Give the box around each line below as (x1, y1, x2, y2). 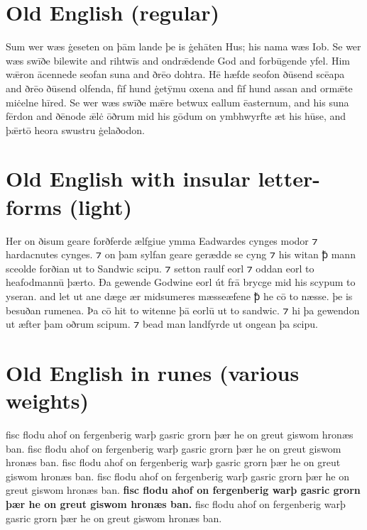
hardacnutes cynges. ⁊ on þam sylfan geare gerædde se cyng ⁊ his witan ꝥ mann (6, 247, 356, 262)
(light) (69, 192, 132, 221)
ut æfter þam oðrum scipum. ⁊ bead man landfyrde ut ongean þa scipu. (6, 316, 318, 331)
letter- (258, 164, 320, 193)
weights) (6, 386, 89, 415)
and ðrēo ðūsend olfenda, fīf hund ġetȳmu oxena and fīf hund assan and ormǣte (6, 80, 353, 95)
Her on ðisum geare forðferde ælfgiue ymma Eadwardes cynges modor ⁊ (6, 233, 318, 248)
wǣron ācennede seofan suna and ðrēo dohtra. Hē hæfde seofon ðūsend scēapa (6, 67, 345, 82)
